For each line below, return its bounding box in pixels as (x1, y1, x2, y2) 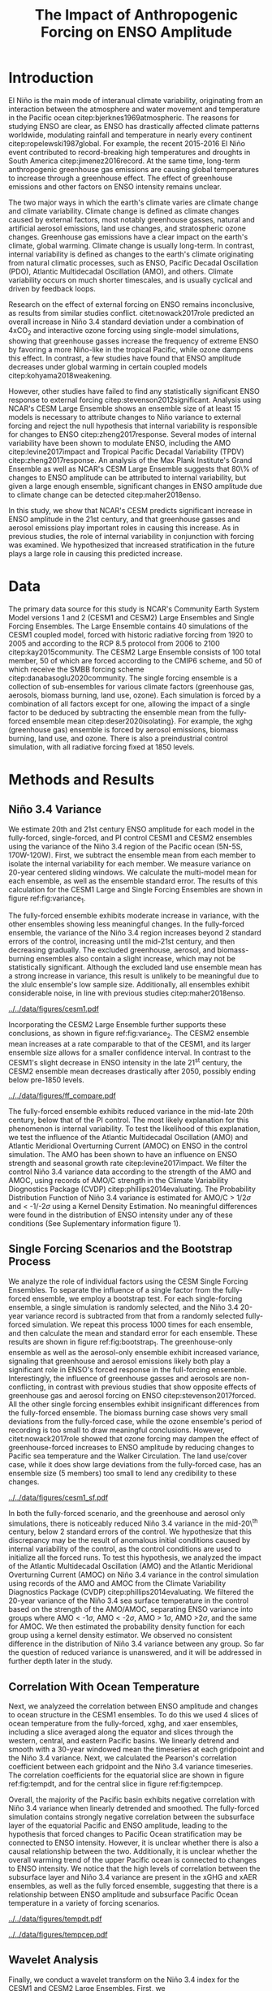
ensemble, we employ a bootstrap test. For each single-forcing (32, 1294, 243, 1303)
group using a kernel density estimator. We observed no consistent (8, 1630, 233, 1640)
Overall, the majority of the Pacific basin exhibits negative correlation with (8, 1794, 256, 1804)
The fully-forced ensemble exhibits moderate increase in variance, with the (8, 911, 260, 921)
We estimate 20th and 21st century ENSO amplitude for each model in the (8, 824, 255, 834)
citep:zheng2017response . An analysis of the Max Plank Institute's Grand (8, 455, 253, 464)
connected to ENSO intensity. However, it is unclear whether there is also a (8, 1838, 259, 1847)
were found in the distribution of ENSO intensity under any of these (8, 1210, 233, 1220)
